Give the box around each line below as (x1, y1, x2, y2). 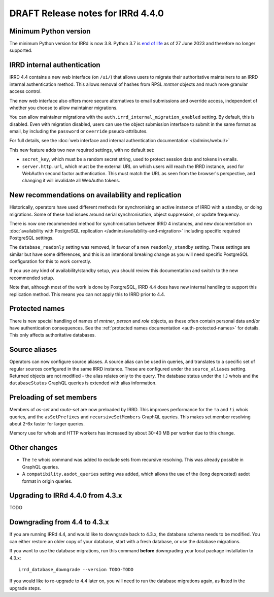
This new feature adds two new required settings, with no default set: (9, 147, 155, 153)
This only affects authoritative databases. (9, 332, 96, 338)
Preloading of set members (9, 393, 97, 402)
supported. (9, 47, 32, 53)
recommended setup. (9, 275, 54, 281)
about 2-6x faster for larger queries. (9, 421, 85, 427)
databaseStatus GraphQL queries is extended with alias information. (9, 380, 157, 386)
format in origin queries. (22, 478, 73, 484)
